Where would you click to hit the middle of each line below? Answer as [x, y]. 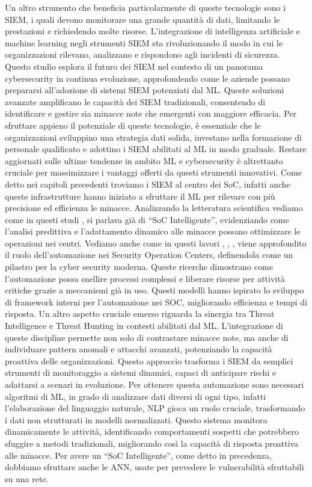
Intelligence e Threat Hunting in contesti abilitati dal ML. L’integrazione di [144, 326]
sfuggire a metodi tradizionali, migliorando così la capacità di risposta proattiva [152, 443]
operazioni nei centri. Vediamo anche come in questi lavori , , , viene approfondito [156, 243]
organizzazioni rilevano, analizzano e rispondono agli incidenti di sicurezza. [142, 54]
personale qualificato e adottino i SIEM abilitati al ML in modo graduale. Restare [156, 149]
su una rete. [27, 478]
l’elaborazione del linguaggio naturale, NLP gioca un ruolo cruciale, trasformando [155, 408]
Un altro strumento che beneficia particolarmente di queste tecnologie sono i [145, 7]
